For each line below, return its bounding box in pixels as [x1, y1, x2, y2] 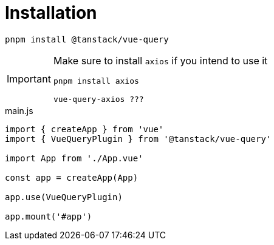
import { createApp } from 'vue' [5, 124, 164, 134]
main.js [5, 105, 33, 116]
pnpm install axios [53, 76, 139, 86]
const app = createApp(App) [5, 172, 139, 183]
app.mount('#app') [5, 211, 92, 221]
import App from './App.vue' [5, 153, 143, 163]
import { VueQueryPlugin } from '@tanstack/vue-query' [5, 133, 272, 144]
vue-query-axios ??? [53, 94, 144, 104]
